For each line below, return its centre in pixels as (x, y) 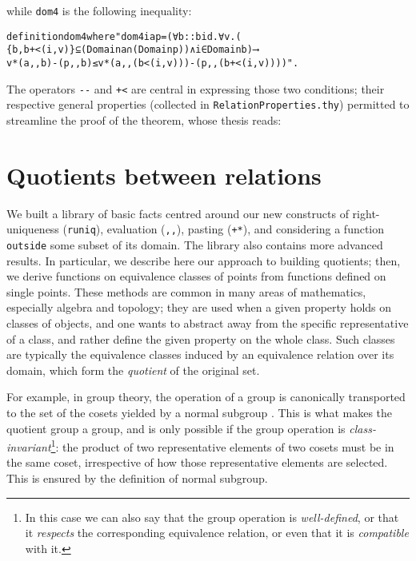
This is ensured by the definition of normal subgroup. (137, 477)
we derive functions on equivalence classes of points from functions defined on (196, 276)
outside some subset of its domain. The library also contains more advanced (195, 244)
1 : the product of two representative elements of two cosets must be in (222, 446)
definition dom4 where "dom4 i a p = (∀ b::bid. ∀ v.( (124, 36)
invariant (29, 446)
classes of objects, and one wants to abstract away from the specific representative (208, 322)
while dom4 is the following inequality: (99, 10)
